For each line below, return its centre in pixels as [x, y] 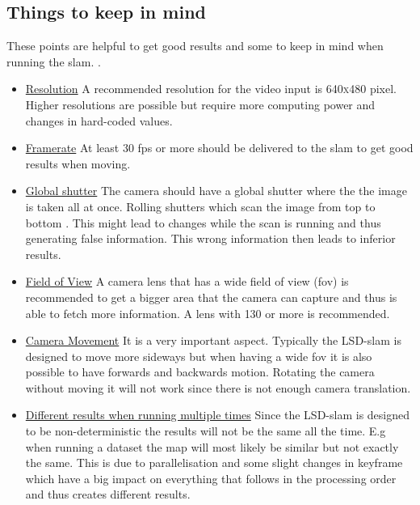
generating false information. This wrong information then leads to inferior [210, 238]
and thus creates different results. [108, 494]
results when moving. [78, 163]
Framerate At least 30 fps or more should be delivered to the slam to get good [219, 148]
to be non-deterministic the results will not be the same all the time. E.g [206, 431]
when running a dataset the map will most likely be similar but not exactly [212, 446]
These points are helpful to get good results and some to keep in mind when [195, 46]
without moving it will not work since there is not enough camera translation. [218, 387]
